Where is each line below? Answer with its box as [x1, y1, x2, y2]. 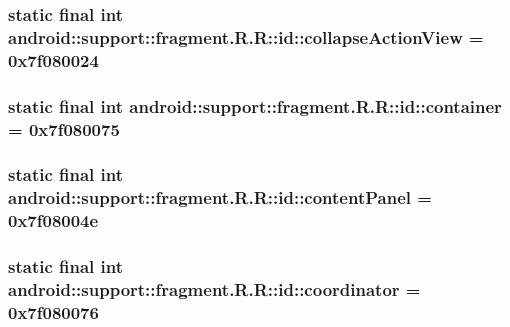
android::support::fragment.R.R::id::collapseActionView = [8, 24, 484, 49]
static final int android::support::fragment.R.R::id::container [8, 93, 502, 118]
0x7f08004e [8, 208, 99, 233]
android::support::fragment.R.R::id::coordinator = [8, 276, 421, 301]
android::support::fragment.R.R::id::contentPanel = [8, 185, 432, 210]
